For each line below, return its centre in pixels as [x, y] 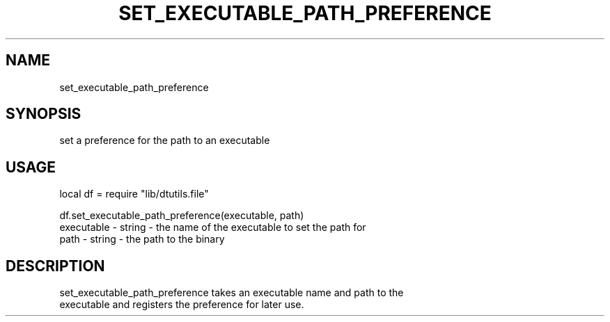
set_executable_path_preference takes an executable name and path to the [232, 293]
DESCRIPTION [55, 266]
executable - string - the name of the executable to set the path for [213, 227]
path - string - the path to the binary [142, 239]
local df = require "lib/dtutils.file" [134, 194]
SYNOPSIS [44, 114]
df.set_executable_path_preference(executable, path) [182, 216]
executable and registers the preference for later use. [182, 305]
